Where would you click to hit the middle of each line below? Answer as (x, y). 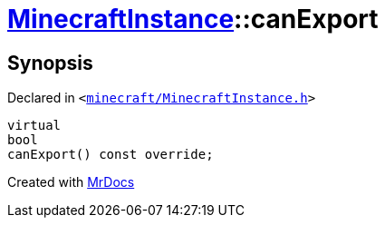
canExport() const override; (111, 155)
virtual (34, 126)
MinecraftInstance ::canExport (193, 19)
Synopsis (50, 63)
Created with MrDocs (71, 182)
